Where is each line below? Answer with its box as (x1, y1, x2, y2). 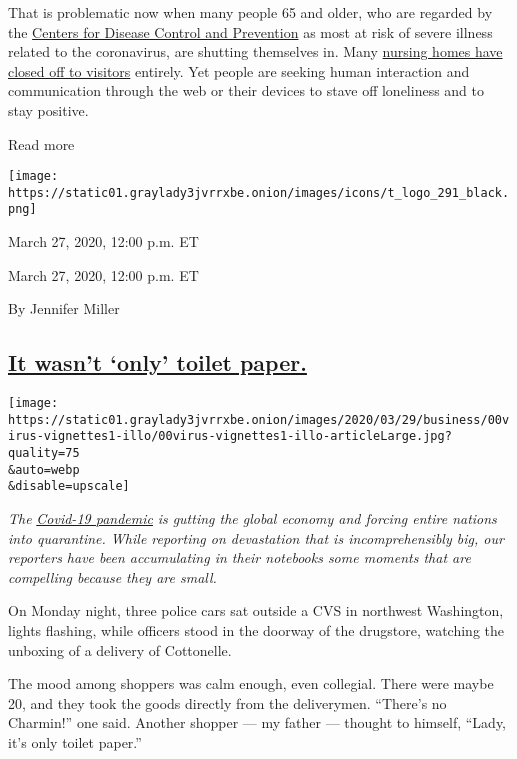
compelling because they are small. (8, 566, 217, 587)
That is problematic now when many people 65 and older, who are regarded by (8, 2, 493, 22)
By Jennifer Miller (8, 298, 120, 319)
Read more (8, 133, 75, 154)
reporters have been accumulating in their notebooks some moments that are (8, 547, 471, 568)
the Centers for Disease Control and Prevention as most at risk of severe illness (8, 21, 493, 42)
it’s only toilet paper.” (8, 731, 142, 752)
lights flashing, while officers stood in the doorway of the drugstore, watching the (8, 620, 504, 641)
